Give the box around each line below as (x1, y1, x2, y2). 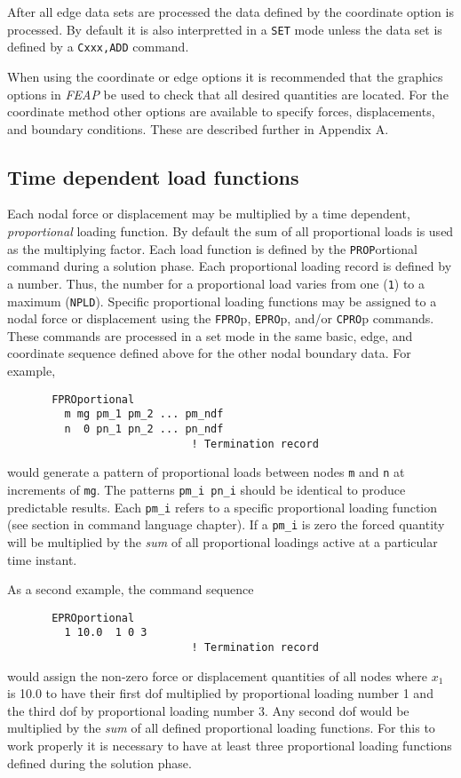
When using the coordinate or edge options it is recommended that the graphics (7, 67, 443, 85)
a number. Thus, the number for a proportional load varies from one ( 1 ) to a (7, 274, 425, 292)
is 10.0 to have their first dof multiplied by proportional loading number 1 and (7, 684, 433, 703)
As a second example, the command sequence (7, 580, 254, 599)
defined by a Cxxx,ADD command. (7, 37, 189, 56)
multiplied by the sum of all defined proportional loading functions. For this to (7, 718, 435, 737)
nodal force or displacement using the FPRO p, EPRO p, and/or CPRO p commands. (7, 309, 434, 328)
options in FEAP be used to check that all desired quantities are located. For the (7, 84, 449, 103)
